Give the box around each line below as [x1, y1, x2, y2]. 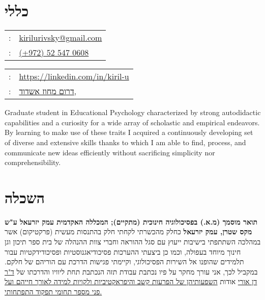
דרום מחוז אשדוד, [19, 85, 77, 97]
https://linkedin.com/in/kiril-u [19, 70, 129, 83]
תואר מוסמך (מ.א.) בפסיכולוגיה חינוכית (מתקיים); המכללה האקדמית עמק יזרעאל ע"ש [5, 216, 258, 227]
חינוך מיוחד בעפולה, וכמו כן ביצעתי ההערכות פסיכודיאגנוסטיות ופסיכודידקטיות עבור [5, 246, 241, 257]
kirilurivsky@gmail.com [19, 32, 102, 44]
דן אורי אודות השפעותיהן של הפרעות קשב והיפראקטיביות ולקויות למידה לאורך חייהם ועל [5, 276, 257, 287]
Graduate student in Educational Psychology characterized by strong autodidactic [5, 107, 261, 118]
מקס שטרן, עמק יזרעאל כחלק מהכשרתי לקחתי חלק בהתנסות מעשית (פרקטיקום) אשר [5, 226, 252, 237]
